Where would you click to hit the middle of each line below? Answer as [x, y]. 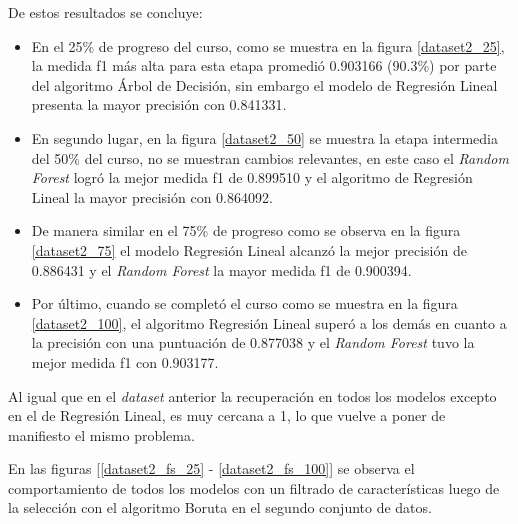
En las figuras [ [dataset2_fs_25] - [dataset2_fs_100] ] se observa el [211, 468]
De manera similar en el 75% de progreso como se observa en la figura [246, 230]
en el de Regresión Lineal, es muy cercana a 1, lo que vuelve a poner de [227, 415]
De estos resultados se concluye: [105, 12]
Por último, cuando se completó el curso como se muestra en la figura [244, 303]
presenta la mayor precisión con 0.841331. [159, 104]
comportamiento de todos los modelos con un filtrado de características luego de [254, 487]
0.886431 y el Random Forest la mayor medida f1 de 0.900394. [221, 269]
